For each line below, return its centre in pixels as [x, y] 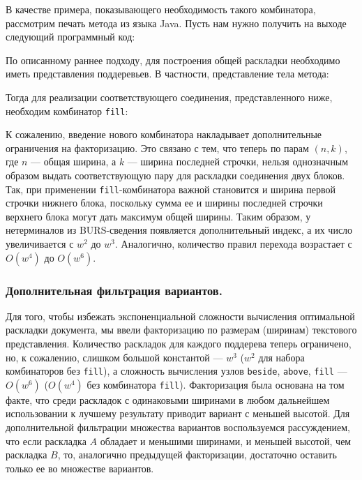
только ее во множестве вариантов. [80, 468]
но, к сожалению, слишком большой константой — [114, 357]
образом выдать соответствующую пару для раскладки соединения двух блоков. [175, 175]
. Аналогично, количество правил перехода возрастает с [233, 244]
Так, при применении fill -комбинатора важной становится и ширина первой [171, 189]
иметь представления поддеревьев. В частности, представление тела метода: [167, 74]
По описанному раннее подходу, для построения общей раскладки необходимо [173, 60]
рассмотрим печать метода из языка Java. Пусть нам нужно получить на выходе [176, 23]
